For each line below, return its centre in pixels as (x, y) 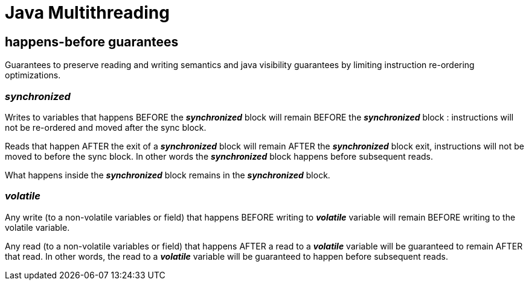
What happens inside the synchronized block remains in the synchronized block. (168, 175)
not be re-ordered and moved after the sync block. (106, 127)
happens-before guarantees (92, 42)
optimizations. (33, 75)
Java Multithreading (87, 13)
